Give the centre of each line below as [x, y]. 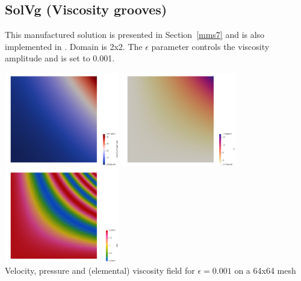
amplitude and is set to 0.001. [60, 58]
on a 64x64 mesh [265, 270]
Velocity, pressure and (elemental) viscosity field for [100, 270]
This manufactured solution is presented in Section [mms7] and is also [135, 35]
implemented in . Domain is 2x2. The [74, 46]
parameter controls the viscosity [210, 46]
